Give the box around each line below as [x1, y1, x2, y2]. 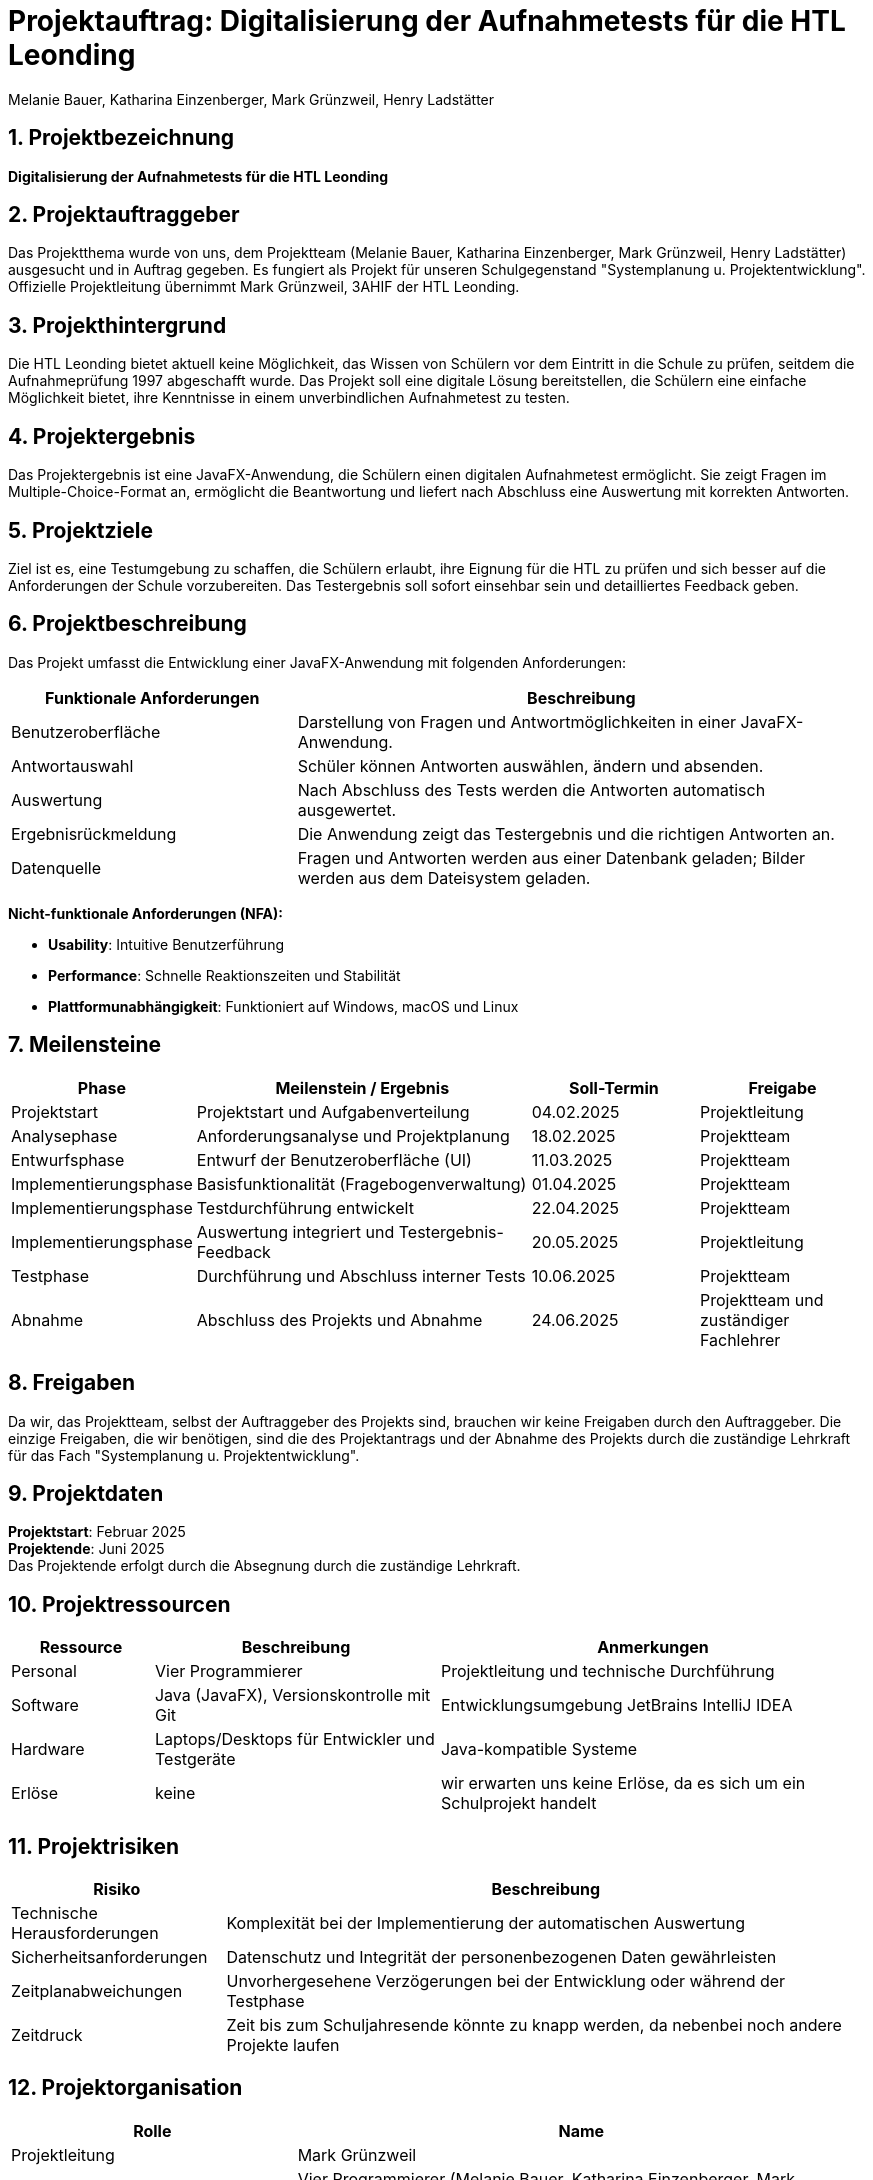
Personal [11, 1661, 77, 1682]
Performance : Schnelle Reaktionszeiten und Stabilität [48, 966, 401, 984]
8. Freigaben [8, 1370, 136, 1396]
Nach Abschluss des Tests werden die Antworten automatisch [297, 779, 766, 800]
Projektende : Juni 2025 [8, 1540, 165, 1558]
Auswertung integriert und [196, 1221, 395, 1242]
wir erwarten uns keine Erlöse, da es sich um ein [440, 1773, 806, 1794]
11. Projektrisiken [8, 1833, 180, 1859]
